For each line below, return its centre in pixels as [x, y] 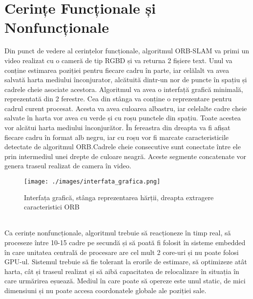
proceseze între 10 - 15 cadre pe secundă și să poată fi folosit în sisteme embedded [125, 242]
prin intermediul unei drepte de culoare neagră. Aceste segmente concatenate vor [126, 156]
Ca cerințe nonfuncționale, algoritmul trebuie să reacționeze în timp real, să [118, 233]
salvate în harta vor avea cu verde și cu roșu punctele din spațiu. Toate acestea [123, 118]
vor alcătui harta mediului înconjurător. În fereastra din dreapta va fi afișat [117, 127]
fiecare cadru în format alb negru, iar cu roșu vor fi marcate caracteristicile [117, 137]
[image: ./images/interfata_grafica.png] [92, 182]
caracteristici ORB [52, 207]
